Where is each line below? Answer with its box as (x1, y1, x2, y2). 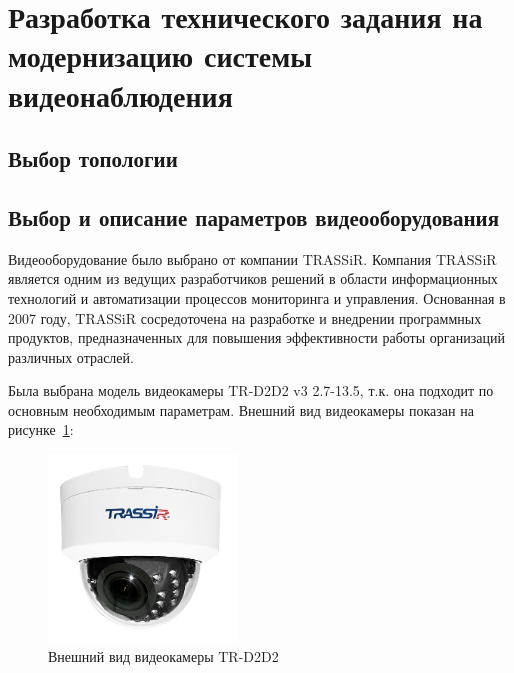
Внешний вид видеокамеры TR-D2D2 (48, 646, 279, 667)
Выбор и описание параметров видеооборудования (8, 201, 500, 232)
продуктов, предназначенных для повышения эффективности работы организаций (8, 327, 505, 348)
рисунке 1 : (8, 419, 74, 440)
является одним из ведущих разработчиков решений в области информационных (8, 268, 498, 289)
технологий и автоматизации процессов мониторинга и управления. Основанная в (8, 287, 506, 308)
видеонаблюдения (8, 74, 233, 115)
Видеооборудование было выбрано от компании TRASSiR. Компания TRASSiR (8, 248, 497, 269)
